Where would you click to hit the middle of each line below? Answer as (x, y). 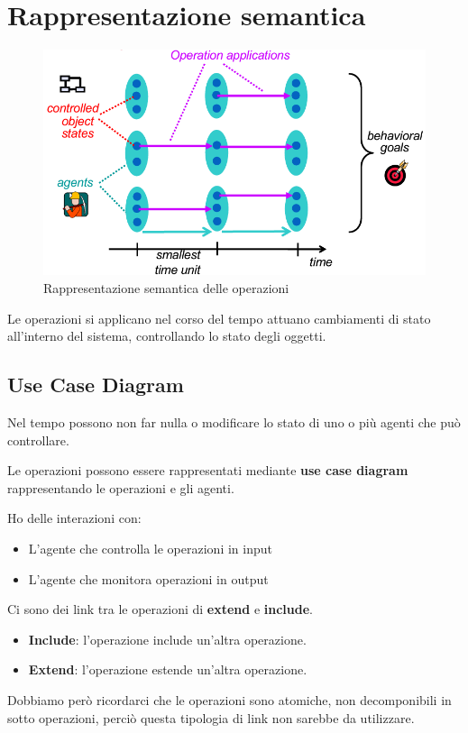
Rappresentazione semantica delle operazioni (166, 288)
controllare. (38, 440)
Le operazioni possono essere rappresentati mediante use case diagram (208, 470)
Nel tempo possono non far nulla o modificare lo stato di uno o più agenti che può (234, 422)
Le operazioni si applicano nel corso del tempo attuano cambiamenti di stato (219, 318)
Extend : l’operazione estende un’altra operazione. (168, 669)
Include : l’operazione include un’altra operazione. (167, 639)
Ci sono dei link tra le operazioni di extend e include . (161, 609)
